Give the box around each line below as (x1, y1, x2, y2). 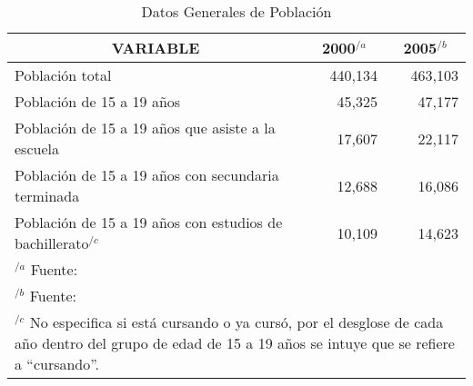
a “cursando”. (15, 353, 100, 374)
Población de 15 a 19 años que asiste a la (15, 117, 276, 138)
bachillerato (15, 233, 89, 253)
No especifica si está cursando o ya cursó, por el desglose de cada (29, 312, 444, 332)
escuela (15, 138, 59, 159)
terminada (15, 185, 80, 206)
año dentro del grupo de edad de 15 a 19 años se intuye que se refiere (15, 332, 455, 353)
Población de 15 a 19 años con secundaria (15, 164, 279, 185)
